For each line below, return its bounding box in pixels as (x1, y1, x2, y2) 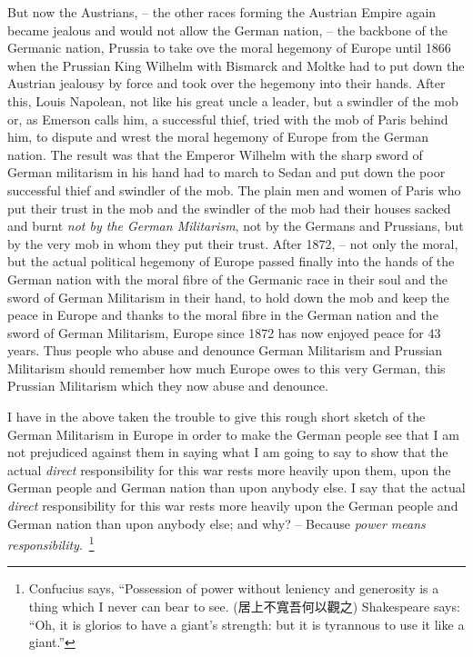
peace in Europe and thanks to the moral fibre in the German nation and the (7, 305, 438, 324)
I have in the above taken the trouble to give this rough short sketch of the (7, 407, 426, 426)
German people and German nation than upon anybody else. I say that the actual (7, 478, 466, 497)
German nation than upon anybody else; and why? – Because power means (7, 513, 426, 533)
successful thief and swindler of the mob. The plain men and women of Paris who (7, 180, 461, 199)
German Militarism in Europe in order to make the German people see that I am (7, 424, 459, 443)
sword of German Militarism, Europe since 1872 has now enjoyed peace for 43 (7, 323, 441, 342)
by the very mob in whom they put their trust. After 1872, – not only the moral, (7, 234, 458, 253)
